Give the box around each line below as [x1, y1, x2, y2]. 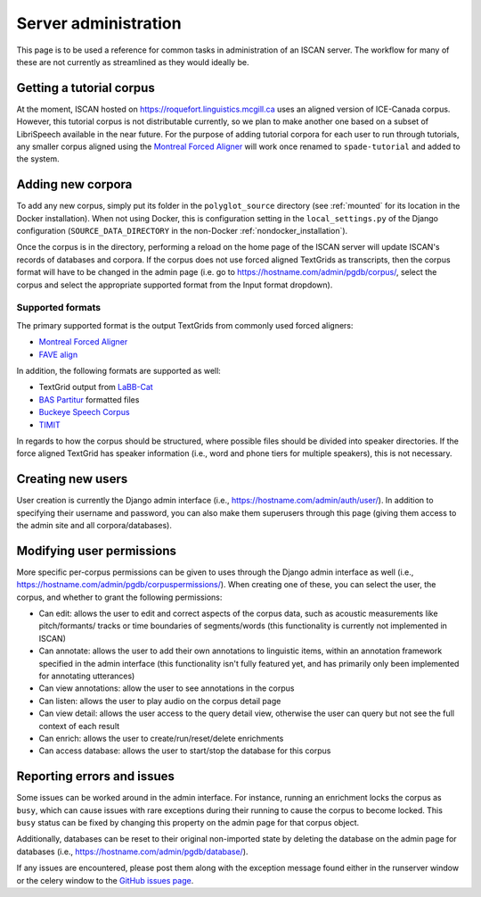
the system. [16, 154, 60, 164]
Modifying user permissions [16, 543, 177, 558]
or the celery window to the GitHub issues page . [16, 875, 194, 885]
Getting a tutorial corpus [16, 80, 155, 96]
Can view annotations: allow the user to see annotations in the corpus [38, 683, 295, 694]
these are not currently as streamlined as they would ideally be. [16, 56, 249, 67]
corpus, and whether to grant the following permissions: [16, 592, 223, 602]
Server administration [16, 13, 182, 33]
